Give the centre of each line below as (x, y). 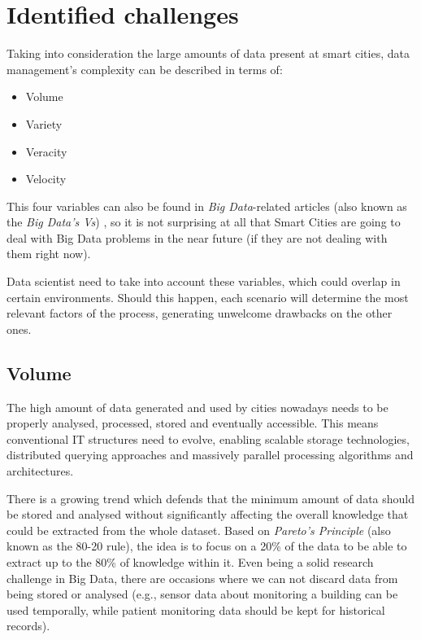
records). (28, 626)
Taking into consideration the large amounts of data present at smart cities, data (208, 53)
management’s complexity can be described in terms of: (145, 69)
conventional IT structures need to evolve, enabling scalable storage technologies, (208, 438)
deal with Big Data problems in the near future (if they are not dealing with (197, 237)
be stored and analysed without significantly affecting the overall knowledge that (208, 514)
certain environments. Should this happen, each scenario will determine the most (208, 297)
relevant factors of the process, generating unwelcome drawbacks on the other (200, 313)
